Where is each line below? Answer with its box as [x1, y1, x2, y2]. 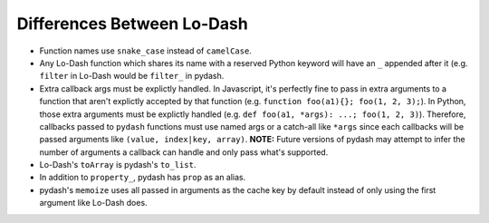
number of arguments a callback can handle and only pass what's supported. [39, 146, 329, 158]
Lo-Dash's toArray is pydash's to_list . [39, 160, 197, 170]
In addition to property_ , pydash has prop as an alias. [39, 172, 246, 183]
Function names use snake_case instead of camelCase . [39, 45, 253, 56]
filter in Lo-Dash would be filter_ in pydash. [39, 71, 225, 82]
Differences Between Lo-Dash [16, 14, 248, 34]
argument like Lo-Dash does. [39, 198, 149, 208]
